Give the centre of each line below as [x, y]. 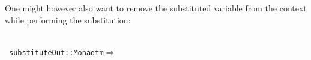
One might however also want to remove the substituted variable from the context [156, 8]
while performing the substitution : [68, 19]
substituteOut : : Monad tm [56, 52]
